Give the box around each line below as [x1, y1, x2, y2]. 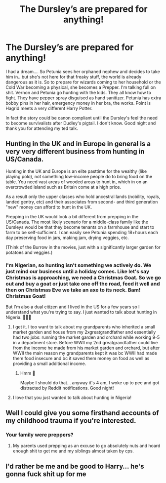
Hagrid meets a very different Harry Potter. [5, 105, 93, 111]
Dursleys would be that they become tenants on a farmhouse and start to [5, 224, 155, 230]
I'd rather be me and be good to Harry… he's [5, 462, 145, 471]
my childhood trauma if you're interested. [5, 416, 136, 425]
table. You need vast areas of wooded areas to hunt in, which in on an [5, 179, 148, 185]
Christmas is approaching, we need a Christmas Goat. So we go [5, 274, 161, 281]
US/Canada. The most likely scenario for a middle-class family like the [5, 219, 149, 225]
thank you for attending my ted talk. [5, 125, 78, 131]
